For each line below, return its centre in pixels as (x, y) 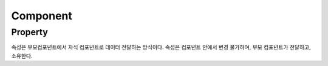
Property (29, 32)
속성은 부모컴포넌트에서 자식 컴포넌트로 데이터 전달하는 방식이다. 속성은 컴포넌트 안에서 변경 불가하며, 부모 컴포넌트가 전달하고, (161, 47)
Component (42, 16)
